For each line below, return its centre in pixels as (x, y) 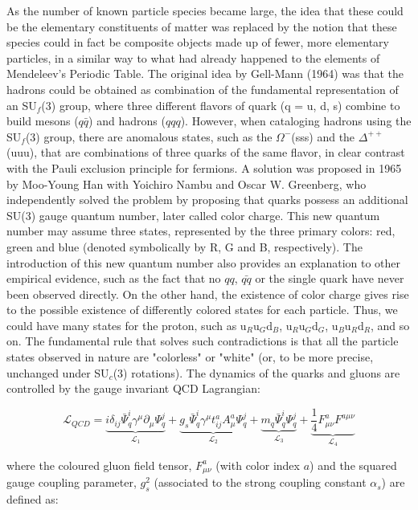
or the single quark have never (330, 278)
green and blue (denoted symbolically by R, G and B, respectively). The (184, 246)
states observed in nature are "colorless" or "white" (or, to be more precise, (190, 357)
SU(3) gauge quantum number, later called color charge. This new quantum (193, 215)
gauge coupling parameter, (72, 482)
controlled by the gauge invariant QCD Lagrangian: (133, 388)
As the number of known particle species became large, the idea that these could (205, 10)
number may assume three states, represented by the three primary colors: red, (201, 231)
